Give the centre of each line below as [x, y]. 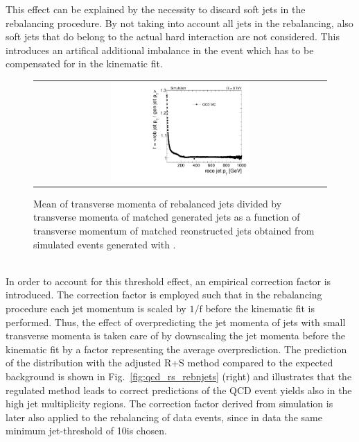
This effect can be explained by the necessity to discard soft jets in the [156, 9]
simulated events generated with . [105, 244]
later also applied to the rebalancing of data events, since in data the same [164, 417]
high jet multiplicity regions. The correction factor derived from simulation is [169, 403]
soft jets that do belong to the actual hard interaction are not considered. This [173, 36]
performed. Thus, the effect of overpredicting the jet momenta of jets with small [176, 322]
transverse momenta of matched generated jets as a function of [167, 217]
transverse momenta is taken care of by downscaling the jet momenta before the [176, 335]
